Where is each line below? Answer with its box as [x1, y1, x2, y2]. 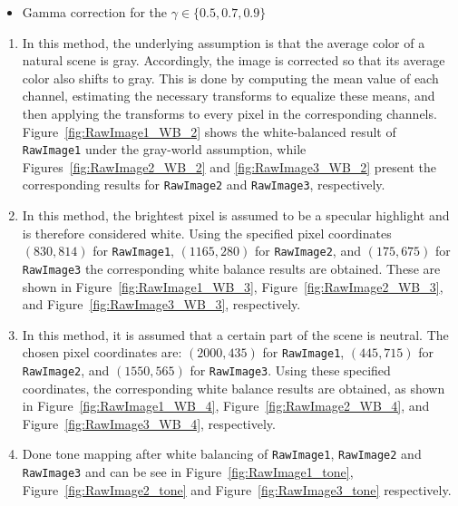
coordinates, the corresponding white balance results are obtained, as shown [22, 378, 445, 397]
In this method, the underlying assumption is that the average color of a [22, 33, 425, 52]
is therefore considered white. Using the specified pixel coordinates [22, 223, 392, 242]
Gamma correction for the [22, 3, 168, 21]
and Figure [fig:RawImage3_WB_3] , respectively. [22, 295, 301, 314]
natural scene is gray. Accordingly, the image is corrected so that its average [22, 51, 445, 70]
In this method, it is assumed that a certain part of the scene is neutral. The [22, 325, 449, 344]
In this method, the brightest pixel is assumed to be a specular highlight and [22, 206, 450, 225]
